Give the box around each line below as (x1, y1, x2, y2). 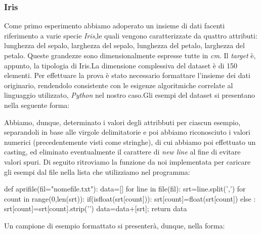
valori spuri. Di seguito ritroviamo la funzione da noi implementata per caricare (4, 156, 251, 167)
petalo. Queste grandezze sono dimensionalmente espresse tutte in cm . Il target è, (4, 50, 256, 60)
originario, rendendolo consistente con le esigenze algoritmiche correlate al (4, 80, 233, 90)
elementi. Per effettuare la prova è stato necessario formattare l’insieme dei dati (4, 70, 250, 81)
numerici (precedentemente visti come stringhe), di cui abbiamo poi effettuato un (4, 136, 256, 147)
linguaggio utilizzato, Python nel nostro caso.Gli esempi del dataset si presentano (4, 90, 255, 100)
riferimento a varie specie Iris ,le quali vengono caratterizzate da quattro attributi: (4, 30, 257, 41)
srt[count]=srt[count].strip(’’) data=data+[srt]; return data (4, 203, 187, 214)
